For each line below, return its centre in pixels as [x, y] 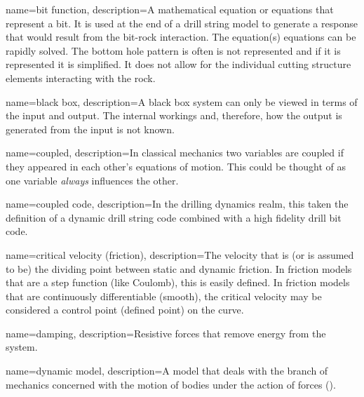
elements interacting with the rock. [81, 78]
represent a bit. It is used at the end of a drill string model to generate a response [182, 23]
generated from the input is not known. [90, 129]
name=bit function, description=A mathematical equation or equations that [170, 9]
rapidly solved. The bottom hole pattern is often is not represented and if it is [173, 50]
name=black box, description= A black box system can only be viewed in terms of [182, 101]
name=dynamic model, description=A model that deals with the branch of [167, 371]
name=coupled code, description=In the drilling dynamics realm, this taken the [177, 204]
